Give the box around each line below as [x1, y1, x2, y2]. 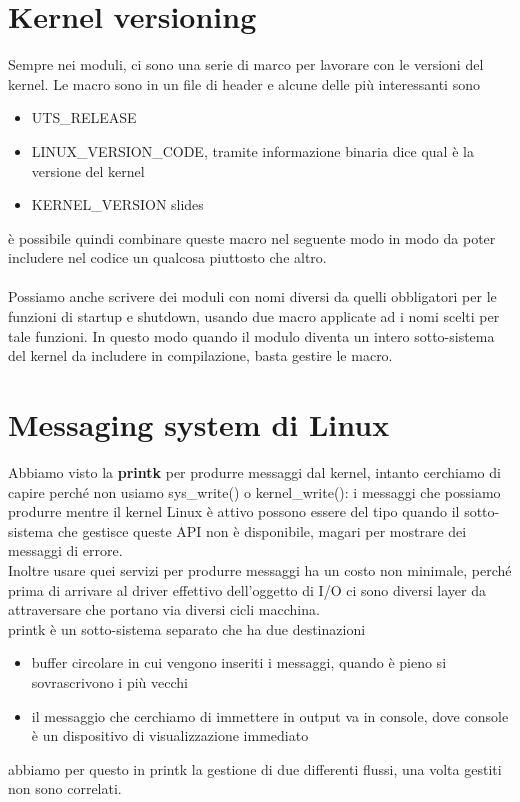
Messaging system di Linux [8, 404, 390, 445]
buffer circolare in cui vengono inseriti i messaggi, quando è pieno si [31, 652, 447, 673]
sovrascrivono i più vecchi [31, 671, 188, 692]
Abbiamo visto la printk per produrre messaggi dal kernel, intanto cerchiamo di [8, 461, 501, 482]
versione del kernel [31, 160, 145, 181]
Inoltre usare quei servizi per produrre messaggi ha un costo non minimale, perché [8, 559, 512, 580]
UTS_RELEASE [31, 107, 137, 128]
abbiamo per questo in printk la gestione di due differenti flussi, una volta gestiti [8, 758, 502, 779]
